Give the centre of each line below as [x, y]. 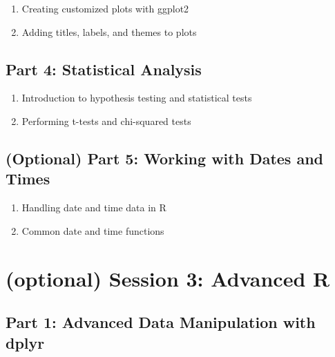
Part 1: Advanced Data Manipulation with [161, 322]
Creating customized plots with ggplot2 [105, 8]
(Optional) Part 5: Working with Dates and [165, 158]
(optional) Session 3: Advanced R [168, 278]
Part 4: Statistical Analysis [104, 69]
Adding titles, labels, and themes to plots [109, 31]
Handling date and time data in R [94, 208]
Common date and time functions [93, 230]
